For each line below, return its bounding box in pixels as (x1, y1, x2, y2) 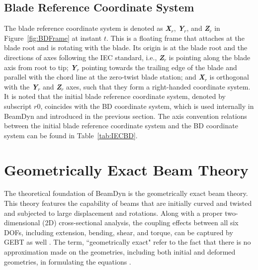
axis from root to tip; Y (4, 62, 77, 72)
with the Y (4, 81, 38, 91)
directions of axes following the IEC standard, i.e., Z (4, 52, 164, 62)
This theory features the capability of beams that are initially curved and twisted (4, 198, 252, 208)
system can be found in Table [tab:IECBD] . (4, 130, 138, 140)
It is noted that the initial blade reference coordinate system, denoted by (4, 91, 226, 101)
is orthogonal (209, 72, 249, 82)
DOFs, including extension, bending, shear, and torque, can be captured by (4, 227, 233, 237)
